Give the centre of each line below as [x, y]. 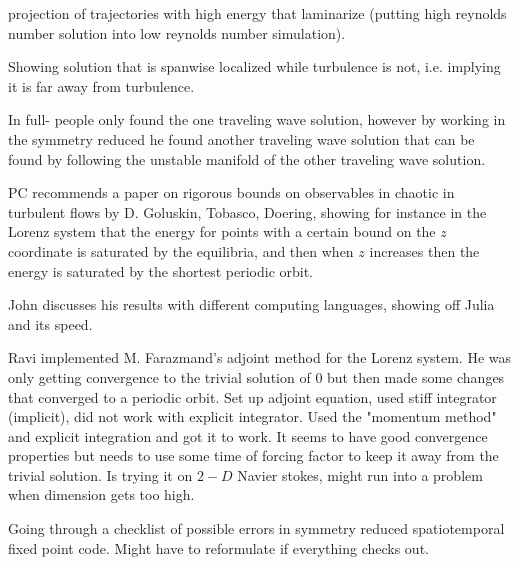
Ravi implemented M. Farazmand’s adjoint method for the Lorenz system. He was [260, 357]
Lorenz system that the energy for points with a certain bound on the [222, 231]
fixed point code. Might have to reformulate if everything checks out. [218, 547]
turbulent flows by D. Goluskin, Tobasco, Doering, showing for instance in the [247, 211]
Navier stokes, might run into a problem [360, 474]
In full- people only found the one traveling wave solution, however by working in [257, 119]
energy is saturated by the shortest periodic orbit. [161, 270]
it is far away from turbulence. [101, 85]
